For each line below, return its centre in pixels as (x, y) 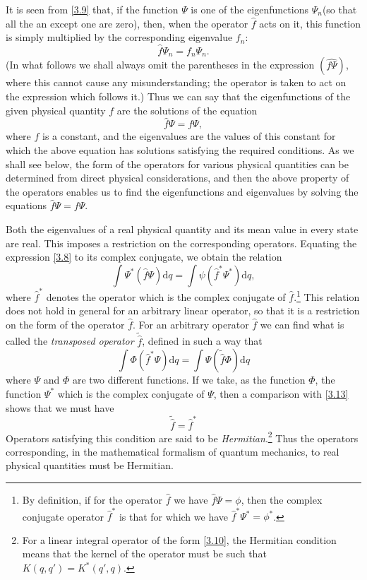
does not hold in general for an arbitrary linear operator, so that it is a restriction (183, 310)
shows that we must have (60, 407)
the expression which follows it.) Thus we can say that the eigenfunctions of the (178, 96)
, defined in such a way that (202, 341)
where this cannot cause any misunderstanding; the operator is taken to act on (176, 82)
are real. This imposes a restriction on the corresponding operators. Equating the (181, 243)
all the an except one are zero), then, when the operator (127, 23)
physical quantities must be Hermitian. (90, 465)
